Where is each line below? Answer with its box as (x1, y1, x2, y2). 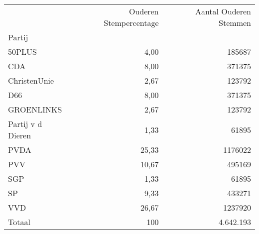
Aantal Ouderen (195, 5, 251, 17)
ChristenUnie (8, 75, 54, 86)
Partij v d (8, 118, 42, 129)
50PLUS (8, 46, 37, 57)
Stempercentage (104, 17, 159, 28)
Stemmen (219, 17, 251, 28)
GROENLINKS (8, 104, 62, 115)
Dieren (8, 129, 31, 141)
